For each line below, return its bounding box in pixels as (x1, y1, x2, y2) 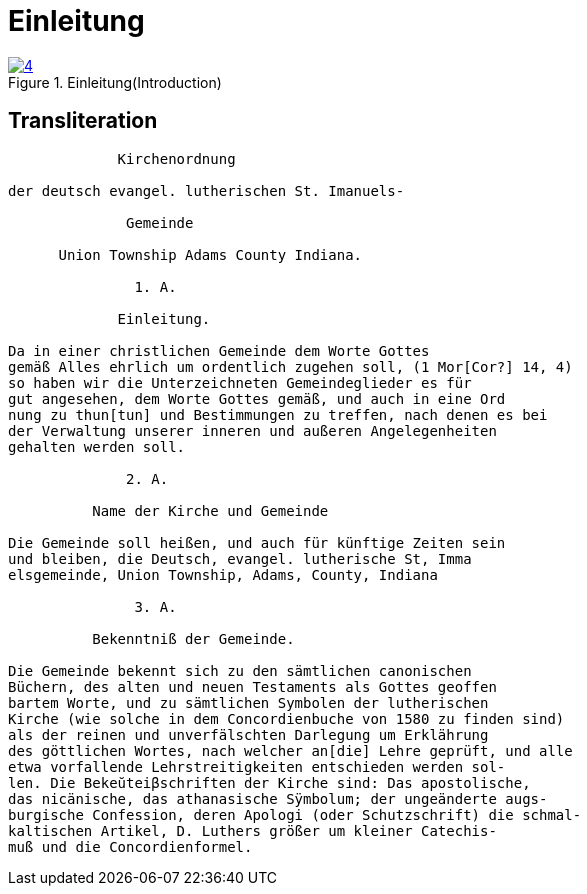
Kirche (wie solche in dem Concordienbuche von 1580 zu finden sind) (8, 710, 565, 727)
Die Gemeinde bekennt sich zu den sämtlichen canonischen (8, 662, 472, 679)
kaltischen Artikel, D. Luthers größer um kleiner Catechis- (8, 822, 497, 839)
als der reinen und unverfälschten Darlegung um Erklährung (8, 726, 489, 743)
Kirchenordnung (117, 150, 236, 167)
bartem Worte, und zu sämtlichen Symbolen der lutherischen (8, 694, 489, 711)
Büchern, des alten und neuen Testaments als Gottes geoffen (8, 678, 497, 695)
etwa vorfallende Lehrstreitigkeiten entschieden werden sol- (8, 758, 506, 775)
